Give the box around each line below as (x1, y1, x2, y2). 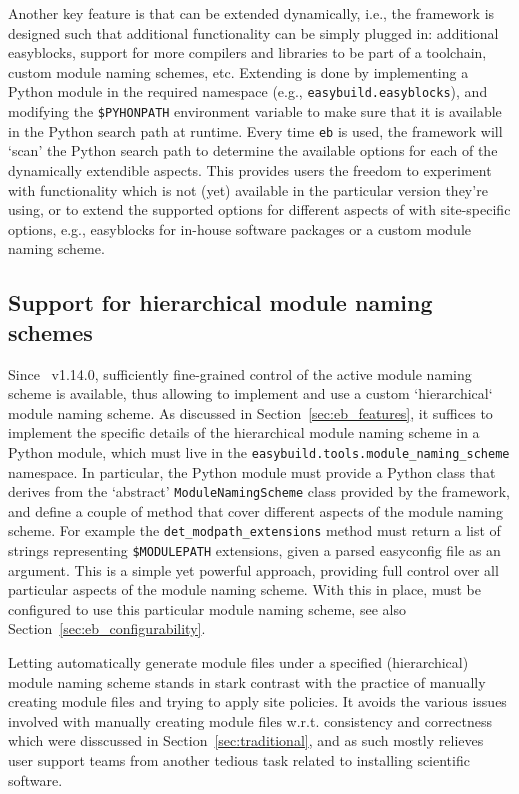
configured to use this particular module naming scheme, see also (8, 598, 406, 619)
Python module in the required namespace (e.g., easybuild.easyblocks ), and (8, 81, 488, 102)
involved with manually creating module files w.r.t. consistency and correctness (8, 710, 492, 731)
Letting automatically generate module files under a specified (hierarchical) (8, 652, 469, 673)
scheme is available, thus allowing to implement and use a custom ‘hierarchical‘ (8, 383, 493, 404)
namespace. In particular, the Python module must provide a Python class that (8, 461, 496, 482)
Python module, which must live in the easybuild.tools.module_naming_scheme (8, 441, 510, 462)
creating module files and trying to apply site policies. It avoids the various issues (8, 691, 507, 712)
